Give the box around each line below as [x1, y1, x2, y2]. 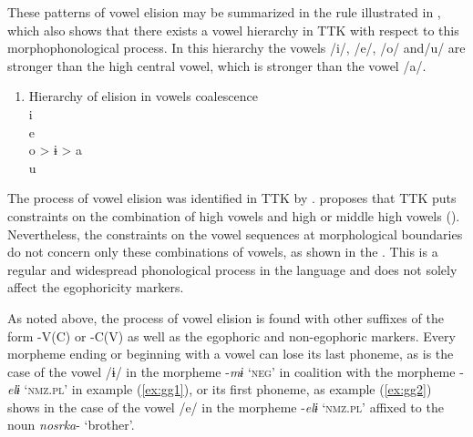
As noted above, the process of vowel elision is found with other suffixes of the [7, 308, 444, 327]
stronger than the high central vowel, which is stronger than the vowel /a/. [7, 56, 427, 75]
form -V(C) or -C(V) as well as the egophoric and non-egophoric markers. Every [7, 326, 456, 345]
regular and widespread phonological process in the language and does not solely [7, 259, 458, 279]
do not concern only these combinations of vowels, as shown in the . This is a [7, 242, 438, 261]
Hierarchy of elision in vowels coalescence [28, 86, 258, 106]
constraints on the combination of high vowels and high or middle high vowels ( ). [7, 206, 460, 225]
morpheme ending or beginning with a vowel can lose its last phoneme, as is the [7, 344, 454, 363]
